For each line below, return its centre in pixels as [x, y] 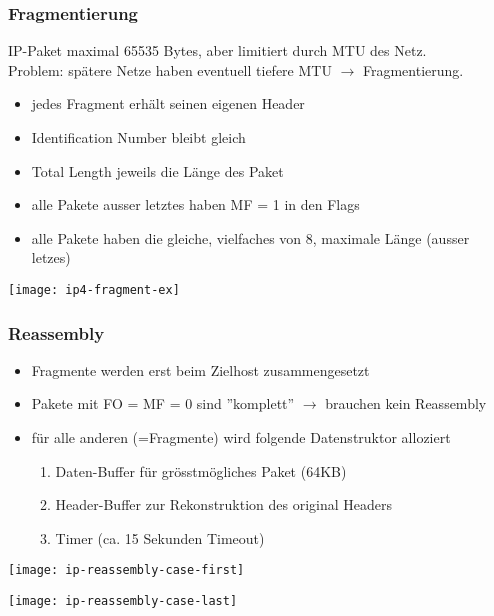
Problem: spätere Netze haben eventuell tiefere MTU [170, 69]
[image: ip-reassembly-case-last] [123, 601]
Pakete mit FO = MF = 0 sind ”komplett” [163, 403]
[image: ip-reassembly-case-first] [126, 570]
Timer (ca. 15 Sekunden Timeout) [160, 537]
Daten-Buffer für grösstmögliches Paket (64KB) [201, 470]
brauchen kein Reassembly [406, 403]
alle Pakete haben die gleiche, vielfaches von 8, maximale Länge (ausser [250, 237]
